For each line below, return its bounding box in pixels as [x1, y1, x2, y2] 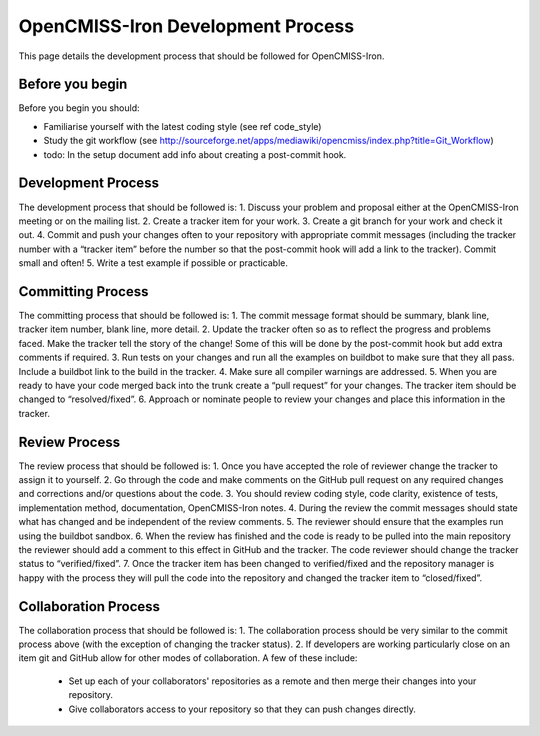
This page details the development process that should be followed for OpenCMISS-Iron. [18, 50, 385, 62]
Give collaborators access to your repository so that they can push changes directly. [68, 703, 417, 715]
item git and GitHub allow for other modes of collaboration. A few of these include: [18, 652, 358, 664]
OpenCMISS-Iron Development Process [18, 15, 355, 37]
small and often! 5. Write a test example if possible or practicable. [18, 257, 289, 269]
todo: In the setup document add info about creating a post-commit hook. [43, 148, 347, 160]
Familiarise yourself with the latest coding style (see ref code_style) [43, 120, 322, 132]
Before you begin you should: [18, 102, 140, 114]
